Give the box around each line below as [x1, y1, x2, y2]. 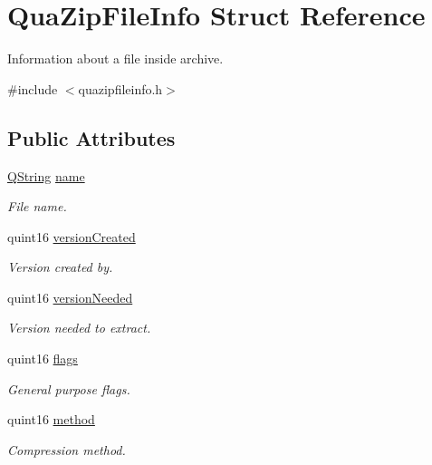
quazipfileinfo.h [78, 79, 163, 98]
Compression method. [7, 440, 126, 459]
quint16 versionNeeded [7, 287, 133, 306]
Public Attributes [7, 123, 176, 151]
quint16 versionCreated [7, 227, 136, 246]
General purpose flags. [7, 379, 130, 398]
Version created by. [7, 257, 113, 276]
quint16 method [7, 410, 95, 429]
